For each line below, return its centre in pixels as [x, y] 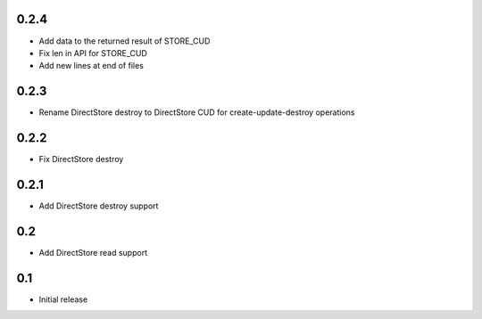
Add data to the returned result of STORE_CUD [125, 41]
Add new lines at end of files [91, 66]
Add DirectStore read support [93, 252]
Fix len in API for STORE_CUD [93, 53]
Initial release [63, 299]
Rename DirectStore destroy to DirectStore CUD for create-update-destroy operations [197, 112]
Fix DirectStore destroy [81, 159]
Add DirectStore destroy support [99, 206]
